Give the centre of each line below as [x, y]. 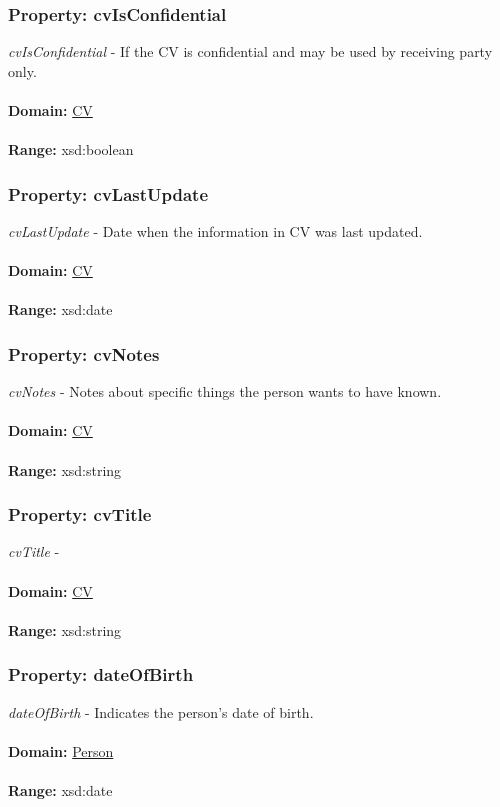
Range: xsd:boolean [71, 149]
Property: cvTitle [80, 514]
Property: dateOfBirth [101, 674]
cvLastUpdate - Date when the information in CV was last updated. [215, 231]
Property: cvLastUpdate [108, 193]
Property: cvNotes [84, 353]
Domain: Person [61, 750]
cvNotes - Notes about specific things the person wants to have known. [225, 391]
